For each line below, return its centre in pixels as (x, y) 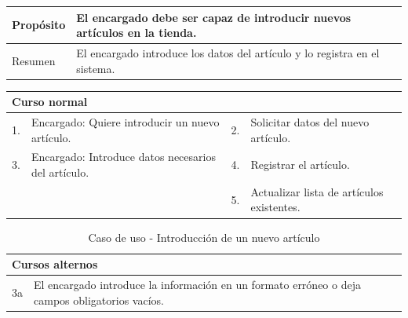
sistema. (96, 68)
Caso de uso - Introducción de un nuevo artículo (204, 237)
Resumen (34, 60)
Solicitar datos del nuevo (310, 121)
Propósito (39, 25)
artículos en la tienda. (137, 33)
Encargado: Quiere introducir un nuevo (125, 121)
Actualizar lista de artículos (317, 191)
